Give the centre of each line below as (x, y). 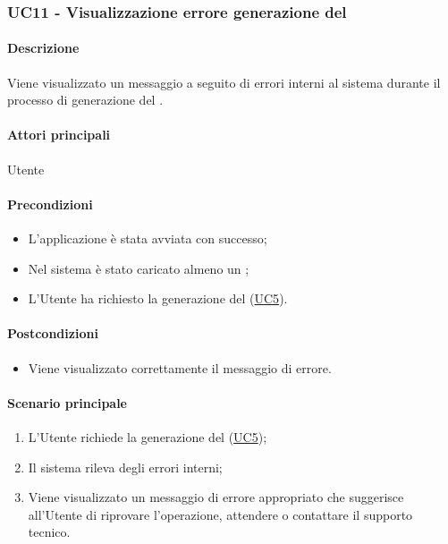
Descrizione (43, 48)
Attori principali (59, 135)
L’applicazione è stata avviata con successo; (148, 238)
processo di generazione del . (85, 100)
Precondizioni (50, 204)
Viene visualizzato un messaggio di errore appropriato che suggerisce (216, 497)
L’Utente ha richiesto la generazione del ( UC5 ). (158, 298)
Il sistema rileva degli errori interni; (125, 467)
